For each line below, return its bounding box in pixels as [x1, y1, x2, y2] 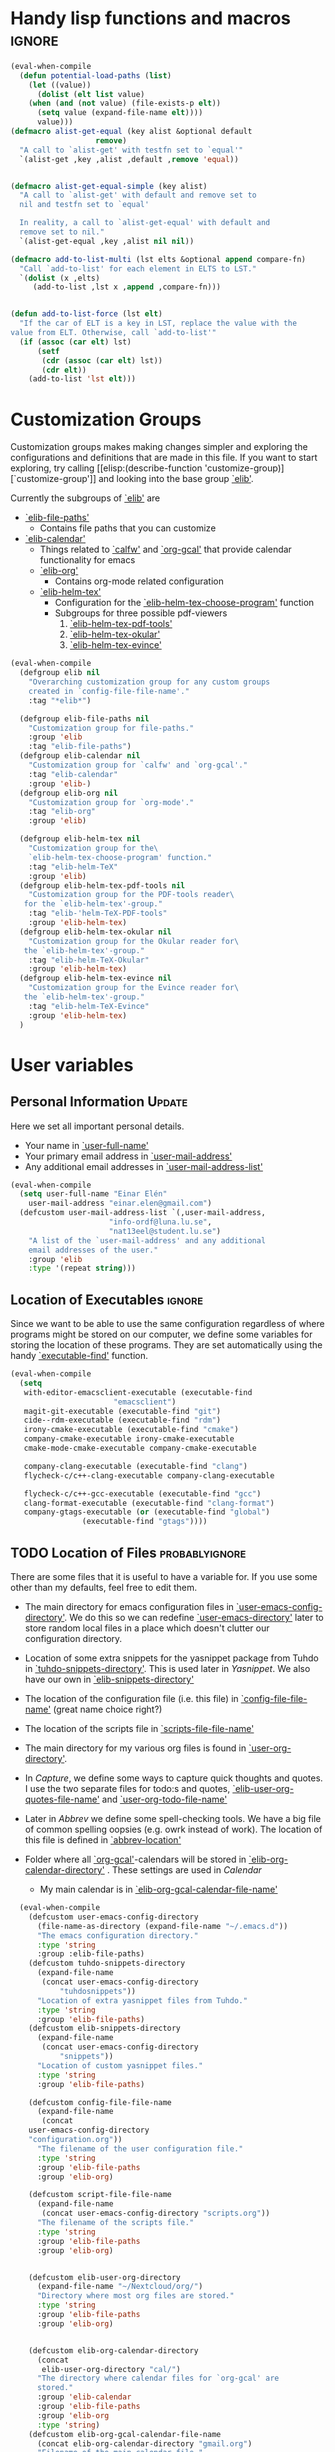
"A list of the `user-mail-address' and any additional [28, 1235, 267, 1246]
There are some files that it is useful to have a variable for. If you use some [10, 1571, 318, 1582]
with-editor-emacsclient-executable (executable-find [23, 1387, 253, 1397]
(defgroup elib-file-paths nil [19, 713, 150, 724]
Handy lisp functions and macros [10, 7, 292, 30]
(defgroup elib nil [19, 668, 101, 678]
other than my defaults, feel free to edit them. [10, 1582, 198, 1593]
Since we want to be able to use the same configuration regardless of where [10, 1318, 325, 1330]
